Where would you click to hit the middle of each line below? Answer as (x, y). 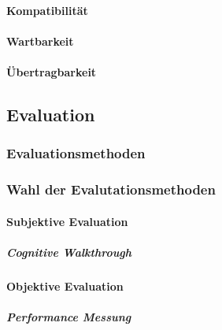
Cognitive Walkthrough (69, 252)
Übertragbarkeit (52, 71)
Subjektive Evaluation (67, 221)
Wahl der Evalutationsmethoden (111, 189)
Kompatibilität (47, 10)
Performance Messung (69, 316)
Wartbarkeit (40, 41)
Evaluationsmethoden (76, 153)
